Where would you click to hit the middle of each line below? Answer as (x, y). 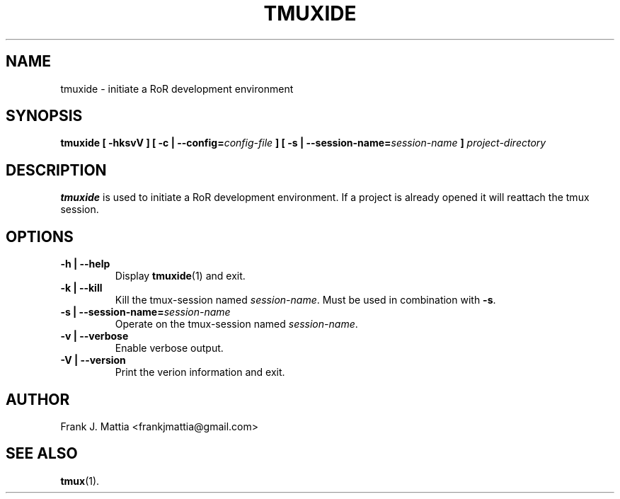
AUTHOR (38, 399)
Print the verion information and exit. (200, 372)
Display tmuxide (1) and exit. (180, 276)
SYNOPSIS (44, 116)
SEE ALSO (42, 454)
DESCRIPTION (56, 170)
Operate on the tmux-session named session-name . (236, 324)
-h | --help (85, 264)
